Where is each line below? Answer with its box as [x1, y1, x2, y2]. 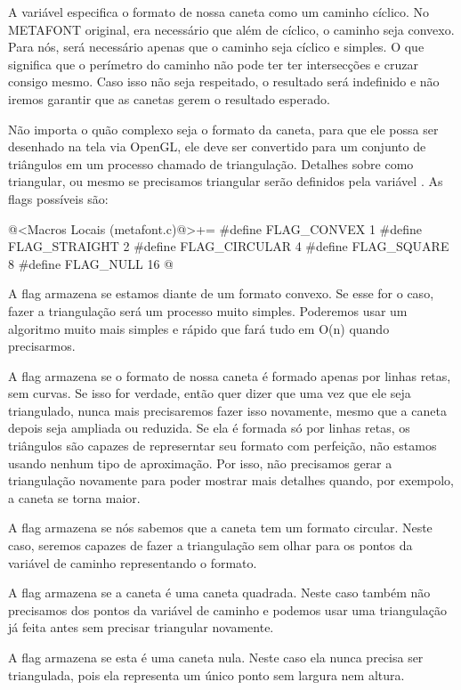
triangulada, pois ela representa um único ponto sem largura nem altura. [8, 665, 405, 684]
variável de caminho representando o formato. [8, 553, 257, 572]
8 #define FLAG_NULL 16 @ [8, 254, 174, 272]
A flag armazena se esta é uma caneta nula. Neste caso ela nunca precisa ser [8, 648, 424, 666]
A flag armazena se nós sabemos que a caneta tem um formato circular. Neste [8, 518, 433, 537]
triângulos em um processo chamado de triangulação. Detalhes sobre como [8, 154, 414, 173]
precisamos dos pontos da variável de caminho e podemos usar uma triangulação [8, 600, 447, 619]
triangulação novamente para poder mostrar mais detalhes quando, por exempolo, [8, 471, 454, 490]
